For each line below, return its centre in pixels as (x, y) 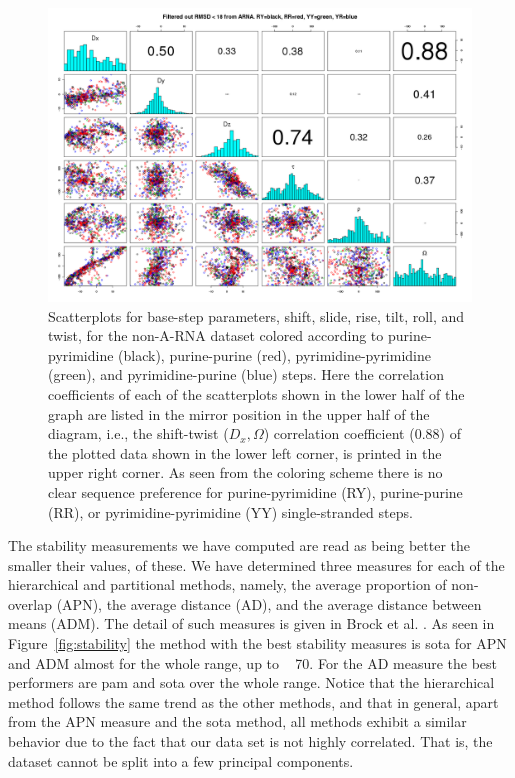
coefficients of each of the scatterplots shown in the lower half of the (256, 393)
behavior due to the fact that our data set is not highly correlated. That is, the (250, 741)
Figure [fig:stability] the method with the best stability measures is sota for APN (257, 643)
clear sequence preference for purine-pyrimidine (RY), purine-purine (255, 491)
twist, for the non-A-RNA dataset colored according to (216, 335)
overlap (30, 603)
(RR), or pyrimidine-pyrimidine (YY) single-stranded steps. (230, 511)
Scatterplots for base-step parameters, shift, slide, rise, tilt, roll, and (256, 315)
